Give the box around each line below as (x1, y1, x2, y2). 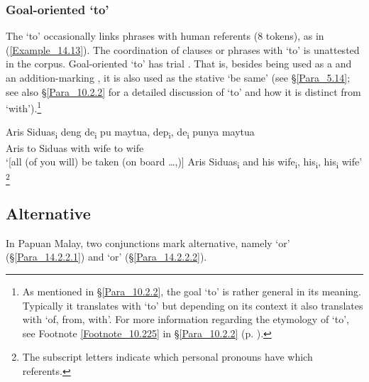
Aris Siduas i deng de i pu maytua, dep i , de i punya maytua (6, 124, 255, 141)
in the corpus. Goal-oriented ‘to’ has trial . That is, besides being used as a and (6, 56, 352, 71)
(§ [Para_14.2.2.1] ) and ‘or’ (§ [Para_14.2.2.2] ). (6, 249, 207, 264)
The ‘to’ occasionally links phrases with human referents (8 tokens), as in (6, 28, 324, 43)
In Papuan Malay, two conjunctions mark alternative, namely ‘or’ (6, 235, 290, 250)
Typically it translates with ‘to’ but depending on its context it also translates (22, 298, 363, 312)
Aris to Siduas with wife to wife (6, 140, 144, 155)
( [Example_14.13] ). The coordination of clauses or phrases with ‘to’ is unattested (6, 42, 360, 57)
